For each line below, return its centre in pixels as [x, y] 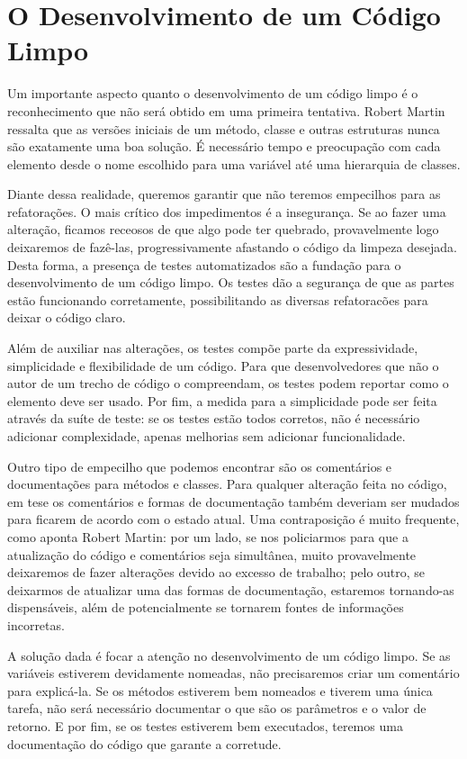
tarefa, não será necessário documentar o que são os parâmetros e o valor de [217, 708]
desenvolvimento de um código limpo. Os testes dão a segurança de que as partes [231, 282]
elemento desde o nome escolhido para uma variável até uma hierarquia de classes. [234, 163]
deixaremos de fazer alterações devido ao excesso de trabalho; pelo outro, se [216, 572]
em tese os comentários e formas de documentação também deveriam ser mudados [233, 501]
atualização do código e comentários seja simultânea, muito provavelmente [212, 554]
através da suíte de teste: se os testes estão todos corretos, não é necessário [214, 418]
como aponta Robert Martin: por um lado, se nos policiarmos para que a [208, 536]
